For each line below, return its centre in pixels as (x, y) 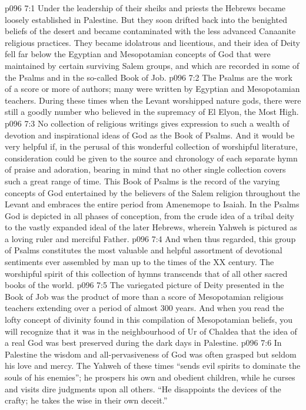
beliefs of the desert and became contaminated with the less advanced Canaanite (150, 31)
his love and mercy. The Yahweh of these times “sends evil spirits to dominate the (153, 366)
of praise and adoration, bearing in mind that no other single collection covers (145, 169)
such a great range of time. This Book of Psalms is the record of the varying (142, 181)
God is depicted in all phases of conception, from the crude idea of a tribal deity (150, 215)
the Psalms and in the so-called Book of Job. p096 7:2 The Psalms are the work (149, 77)
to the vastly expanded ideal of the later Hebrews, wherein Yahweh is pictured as (151, 227)
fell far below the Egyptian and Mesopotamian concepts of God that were (138, 54)
